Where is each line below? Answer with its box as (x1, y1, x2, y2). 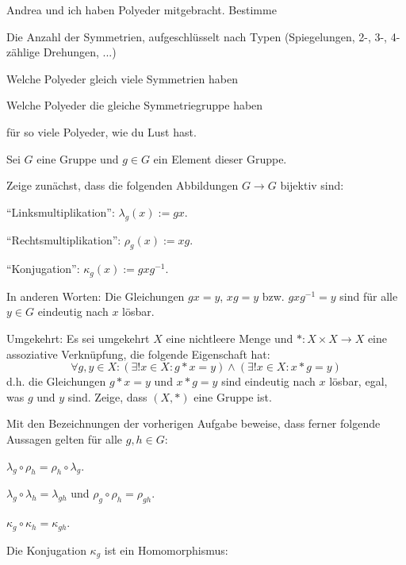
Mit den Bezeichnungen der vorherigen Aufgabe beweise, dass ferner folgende (6, 415, 381, 432)
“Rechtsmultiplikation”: (6, 231, 121, 248)
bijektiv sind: (280, 177, 344, 194)
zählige (6, 44, 40, 60)
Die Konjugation (6, 541, 86, 558)
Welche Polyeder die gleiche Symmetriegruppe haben (6, 97, 263, 113)
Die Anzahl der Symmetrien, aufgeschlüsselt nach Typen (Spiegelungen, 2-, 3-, (6, 28, 388, 44)
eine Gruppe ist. (193, 388, 272, 405)
